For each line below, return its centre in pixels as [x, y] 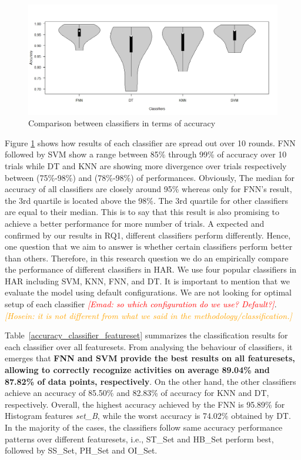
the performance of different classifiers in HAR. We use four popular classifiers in [151, 269]
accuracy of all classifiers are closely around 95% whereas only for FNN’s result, [148, 189]
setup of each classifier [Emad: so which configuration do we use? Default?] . [141, 304]
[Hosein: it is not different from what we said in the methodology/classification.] [148, 315]
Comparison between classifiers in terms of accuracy [122, 123]
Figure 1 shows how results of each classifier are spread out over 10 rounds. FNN [150, 142]
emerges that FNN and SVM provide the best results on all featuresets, [150, 358]
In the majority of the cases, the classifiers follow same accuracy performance [144, 427]
